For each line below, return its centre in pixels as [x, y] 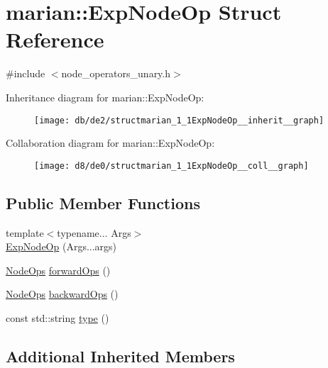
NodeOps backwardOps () [62, 294]
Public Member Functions [103, 202]
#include [26, 73]
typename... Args [94, 232]
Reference [55, 39]
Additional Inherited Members [120, 356]
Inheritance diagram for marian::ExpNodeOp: [105, 97]
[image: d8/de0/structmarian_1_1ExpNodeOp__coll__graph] [171, 166]
